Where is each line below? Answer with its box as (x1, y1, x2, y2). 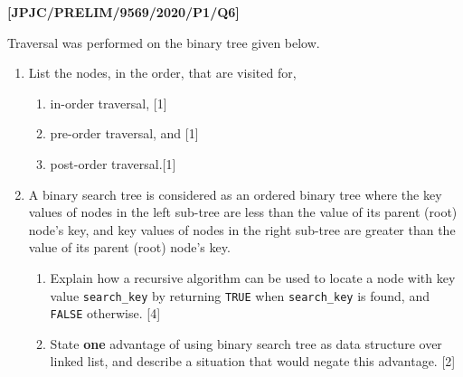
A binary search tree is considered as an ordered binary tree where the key (28, 184, 442, 203)
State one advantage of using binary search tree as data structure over (50, 334, 442, 353)
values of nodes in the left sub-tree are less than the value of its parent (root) (28, 203, 458, 221)
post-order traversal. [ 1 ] (50, 154, 176, 173)
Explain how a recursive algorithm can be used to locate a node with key (50, 268, 456, 287)
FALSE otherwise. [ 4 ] (50, 304, 161, 323)
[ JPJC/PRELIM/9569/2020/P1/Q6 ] (7, 3, 240, 21)
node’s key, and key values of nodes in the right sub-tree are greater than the (28, 220, 456, 239)
